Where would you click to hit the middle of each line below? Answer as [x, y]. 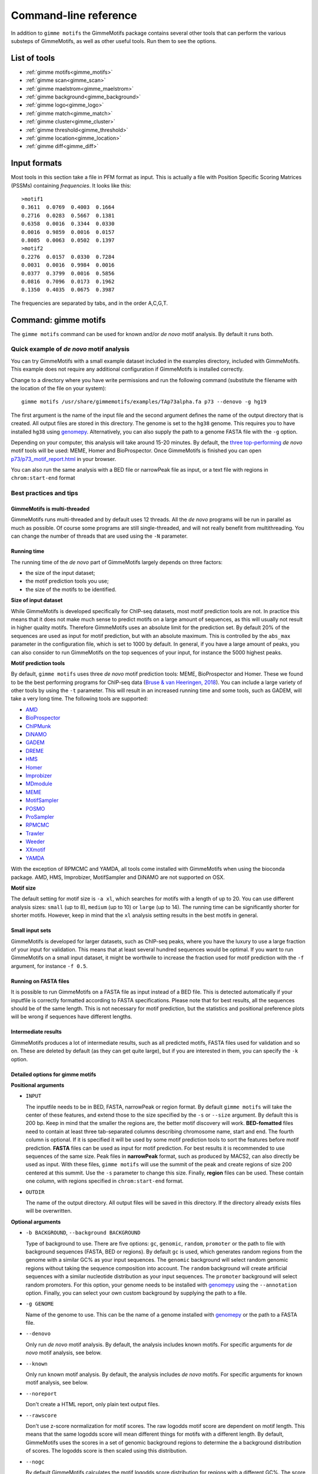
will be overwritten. [49, 1211]
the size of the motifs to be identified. [71, 589]
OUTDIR [35, 1192]
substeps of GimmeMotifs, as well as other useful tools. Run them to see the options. [114, 41]
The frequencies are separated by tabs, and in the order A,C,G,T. [89, 303]
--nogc [35, 1462]
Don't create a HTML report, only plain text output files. [93, 1404]
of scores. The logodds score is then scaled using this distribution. [107, 1451]
